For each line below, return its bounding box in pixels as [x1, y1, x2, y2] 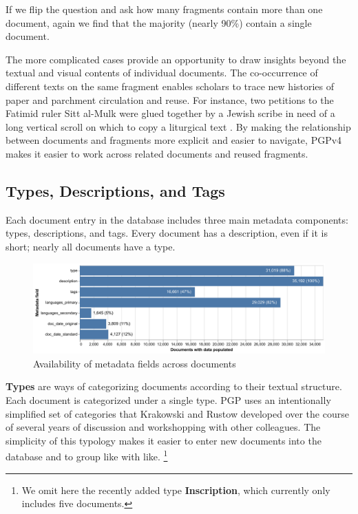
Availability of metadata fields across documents [33, 356, 236, 370]
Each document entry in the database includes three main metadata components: [6, 212, 348, 226]
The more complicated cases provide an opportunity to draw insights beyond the [6, 52, 346, 66]
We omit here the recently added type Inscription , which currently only [21, 482, 330, 497]
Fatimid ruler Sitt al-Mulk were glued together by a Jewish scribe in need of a [6, 106, 335, 120]
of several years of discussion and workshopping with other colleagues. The [6, 420, 321, 434]
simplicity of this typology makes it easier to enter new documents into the [6, 433, 322, 447]
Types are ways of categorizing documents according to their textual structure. [6, 379, 342, 394]
